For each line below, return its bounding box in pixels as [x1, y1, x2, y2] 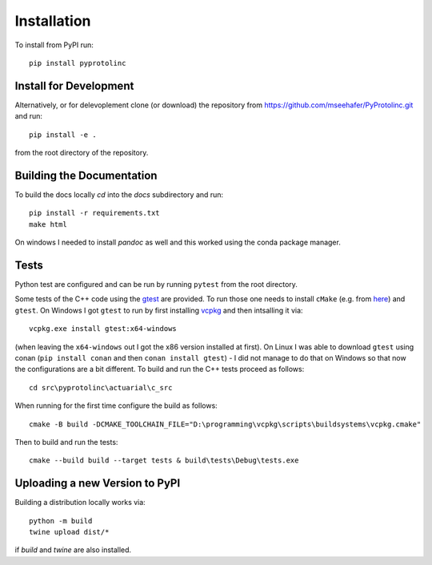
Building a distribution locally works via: [14, 498, 146, 507]
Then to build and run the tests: [14, 437, 118, 446]
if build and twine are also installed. [14, 545, 132, 555]
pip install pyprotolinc [29, 59, 126, 67]
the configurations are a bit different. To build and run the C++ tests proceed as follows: [14, 365, 305, 374]
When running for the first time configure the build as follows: [14, 401, 218, 410]
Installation [14, 12, 91, 30]
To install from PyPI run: [14, 40, 94, 50]
